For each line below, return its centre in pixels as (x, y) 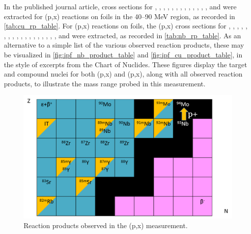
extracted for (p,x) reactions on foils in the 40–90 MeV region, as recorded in (120, 16)
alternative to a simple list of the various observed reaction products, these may (124, 45)
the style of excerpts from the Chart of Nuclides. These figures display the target (125, 64)
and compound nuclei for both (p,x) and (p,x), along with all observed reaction (123, 74)
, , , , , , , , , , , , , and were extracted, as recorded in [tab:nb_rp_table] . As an (123, 35)
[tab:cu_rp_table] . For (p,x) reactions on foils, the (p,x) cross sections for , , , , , (126, 26)
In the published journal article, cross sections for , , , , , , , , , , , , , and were (120, 6)
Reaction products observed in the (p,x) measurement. (106, 225)
